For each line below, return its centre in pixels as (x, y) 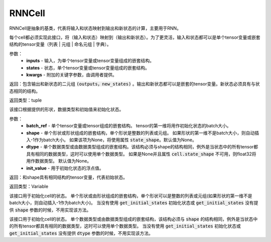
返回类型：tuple (26, 100)
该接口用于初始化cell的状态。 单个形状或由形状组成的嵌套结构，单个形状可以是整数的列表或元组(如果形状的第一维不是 (131, 196)
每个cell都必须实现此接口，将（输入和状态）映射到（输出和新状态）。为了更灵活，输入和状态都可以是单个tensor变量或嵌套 (135, 37)
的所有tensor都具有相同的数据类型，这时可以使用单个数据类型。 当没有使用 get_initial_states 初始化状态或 (125, 226)
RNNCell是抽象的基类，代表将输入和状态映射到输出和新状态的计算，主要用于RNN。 (95, 28)
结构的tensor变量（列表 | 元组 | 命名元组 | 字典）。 (60, 44)
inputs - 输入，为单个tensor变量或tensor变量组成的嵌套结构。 (90, 61)
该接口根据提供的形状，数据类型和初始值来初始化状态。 (66, 109)
